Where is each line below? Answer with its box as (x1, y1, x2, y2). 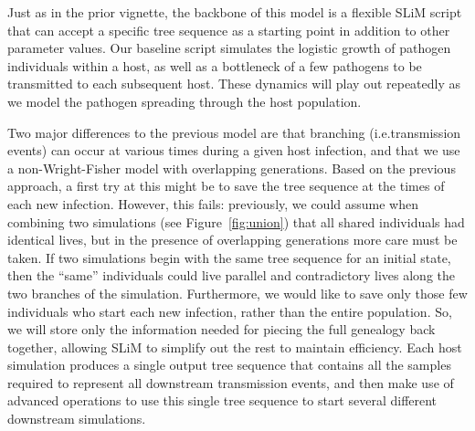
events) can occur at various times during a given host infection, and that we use (7, 141, 460, 160)
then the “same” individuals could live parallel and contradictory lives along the (7, 266, 455, 285)
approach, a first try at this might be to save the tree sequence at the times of (7, 176, 445, 195)
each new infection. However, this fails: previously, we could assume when (7, 194, 418, 213)
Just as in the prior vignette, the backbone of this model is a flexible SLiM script (7, 3, 462, 21)
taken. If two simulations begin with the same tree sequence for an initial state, (7, 247, 451, 267)
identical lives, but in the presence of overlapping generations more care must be (7, 230, 458, 249)
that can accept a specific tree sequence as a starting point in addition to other (7, 20, 450, 39)
